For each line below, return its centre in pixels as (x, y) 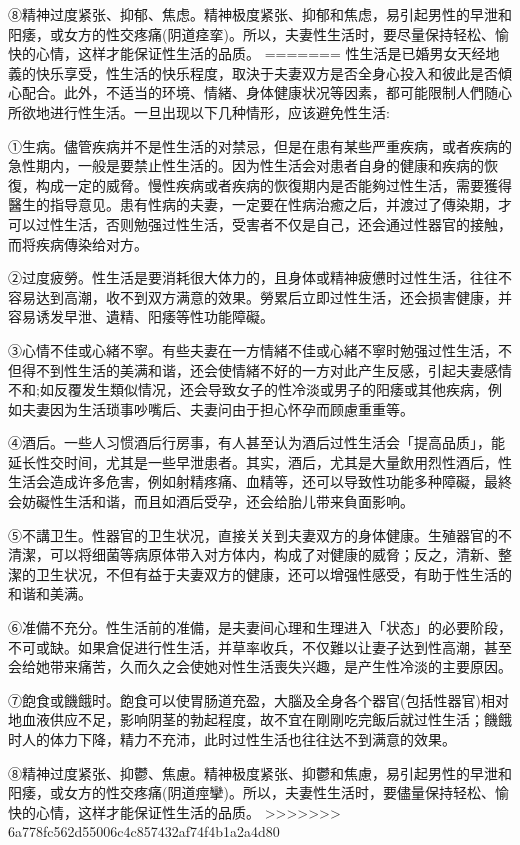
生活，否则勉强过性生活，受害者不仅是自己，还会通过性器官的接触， (287, 223)
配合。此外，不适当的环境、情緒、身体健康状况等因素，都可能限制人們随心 (266, 92)
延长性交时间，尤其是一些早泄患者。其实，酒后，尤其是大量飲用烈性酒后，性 (260, 461)
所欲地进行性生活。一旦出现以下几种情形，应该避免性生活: (199, 111)
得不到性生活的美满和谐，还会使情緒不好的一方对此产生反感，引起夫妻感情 (266, 369)
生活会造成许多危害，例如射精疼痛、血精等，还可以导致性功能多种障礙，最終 (260, 481)
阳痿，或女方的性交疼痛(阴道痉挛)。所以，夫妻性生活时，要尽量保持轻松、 (251, 33)
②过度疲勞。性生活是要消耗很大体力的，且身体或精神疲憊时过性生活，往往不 (260, 277)
